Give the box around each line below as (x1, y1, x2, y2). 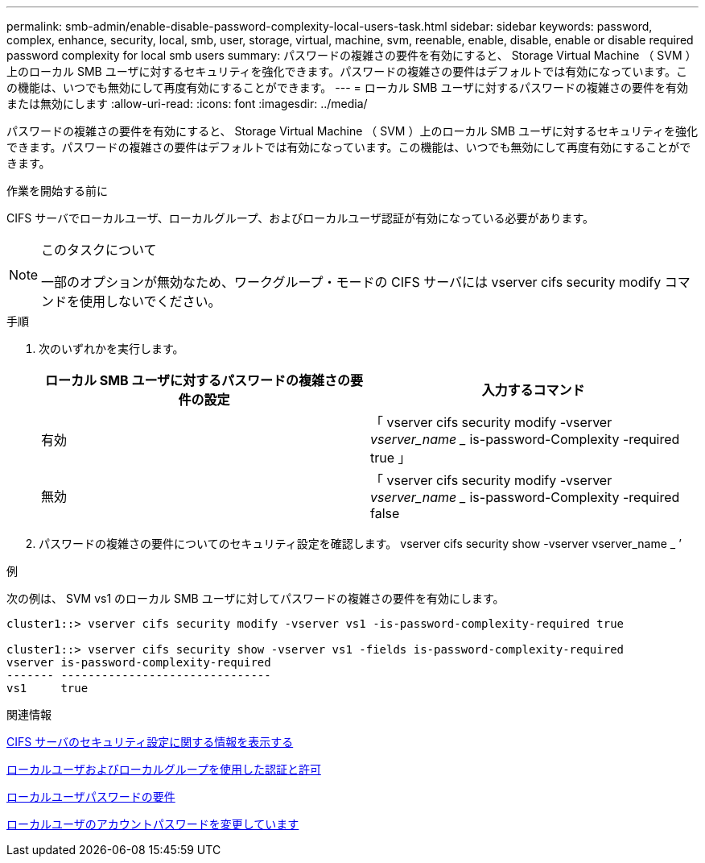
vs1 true (6, 682, 89, 695)
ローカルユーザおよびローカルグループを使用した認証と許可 (6, 762, 321, 776)
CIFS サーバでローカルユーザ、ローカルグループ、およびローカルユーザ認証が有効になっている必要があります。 (6, 211, 594, 225)
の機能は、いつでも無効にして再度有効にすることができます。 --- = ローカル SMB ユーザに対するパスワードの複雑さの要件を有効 (6, 81, 689, 94)
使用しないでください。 (80, 293, 221, 309)
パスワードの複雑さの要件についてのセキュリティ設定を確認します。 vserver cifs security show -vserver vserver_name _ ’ (39, 537, 682, 550)
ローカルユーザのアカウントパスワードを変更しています (6, 817, 299, 831)
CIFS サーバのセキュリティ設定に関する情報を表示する (6, 735, 294, 749)
